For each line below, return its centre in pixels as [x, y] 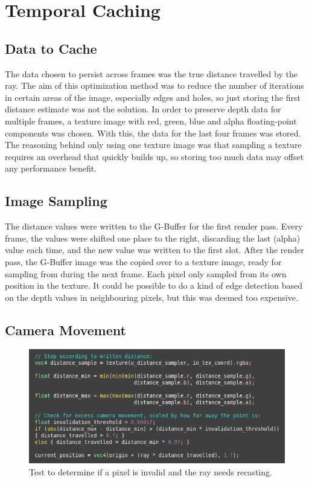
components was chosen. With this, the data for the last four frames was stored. [153, 133]
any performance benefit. [51, 168]
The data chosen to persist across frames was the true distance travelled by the [151, 73]
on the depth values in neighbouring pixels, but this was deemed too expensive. [151, 297]
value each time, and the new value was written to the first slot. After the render [154, 250]
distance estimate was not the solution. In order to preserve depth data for [143, 109]
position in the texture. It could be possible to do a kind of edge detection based [154, 285]
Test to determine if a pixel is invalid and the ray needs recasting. [151, 471]
